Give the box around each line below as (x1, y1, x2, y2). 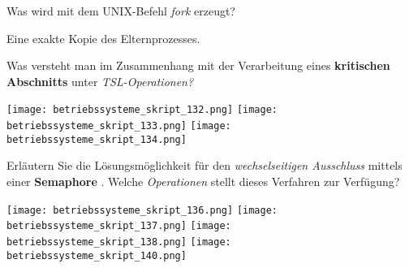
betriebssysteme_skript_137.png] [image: (6, 220, 231, 232)
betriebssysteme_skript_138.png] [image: (6, 236, 231, 248)
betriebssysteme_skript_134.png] (6, 133, 187, 145)
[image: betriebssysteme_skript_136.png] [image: (6, 204, 278, 216)
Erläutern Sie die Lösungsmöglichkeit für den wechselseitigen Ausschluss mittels (6, 157, 403, 174)
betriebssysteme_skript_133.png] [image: (6, 120, 231, 132)
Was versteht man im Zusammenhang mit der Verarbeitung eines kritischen (6, 57, 390, 74)
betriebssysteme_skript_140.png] (6, 249, 187, 262)
